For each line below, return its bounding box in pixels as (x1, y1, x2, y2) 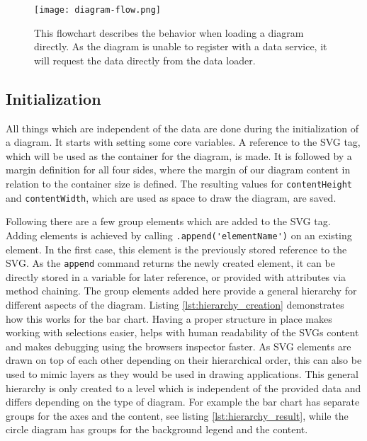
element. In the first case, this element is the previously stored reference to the (6, 241, 347, 256)
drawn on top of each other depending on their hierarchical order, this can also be (6, 353, 362, 367)
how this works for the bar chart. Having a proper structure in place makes (6, 311, 332, 326)
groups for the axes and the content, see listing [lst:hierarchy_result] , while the (6, 408, 349, 423)
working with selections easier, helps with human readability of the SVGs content (6, 325, 359, 340)
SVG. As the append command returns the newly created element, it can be (6, 256, 335, 270)
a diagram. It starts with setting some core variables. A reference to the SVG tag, (6, 134, 361, 149)
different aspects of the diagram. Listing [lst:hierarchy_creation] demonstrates (6, 297, 344, 312)
